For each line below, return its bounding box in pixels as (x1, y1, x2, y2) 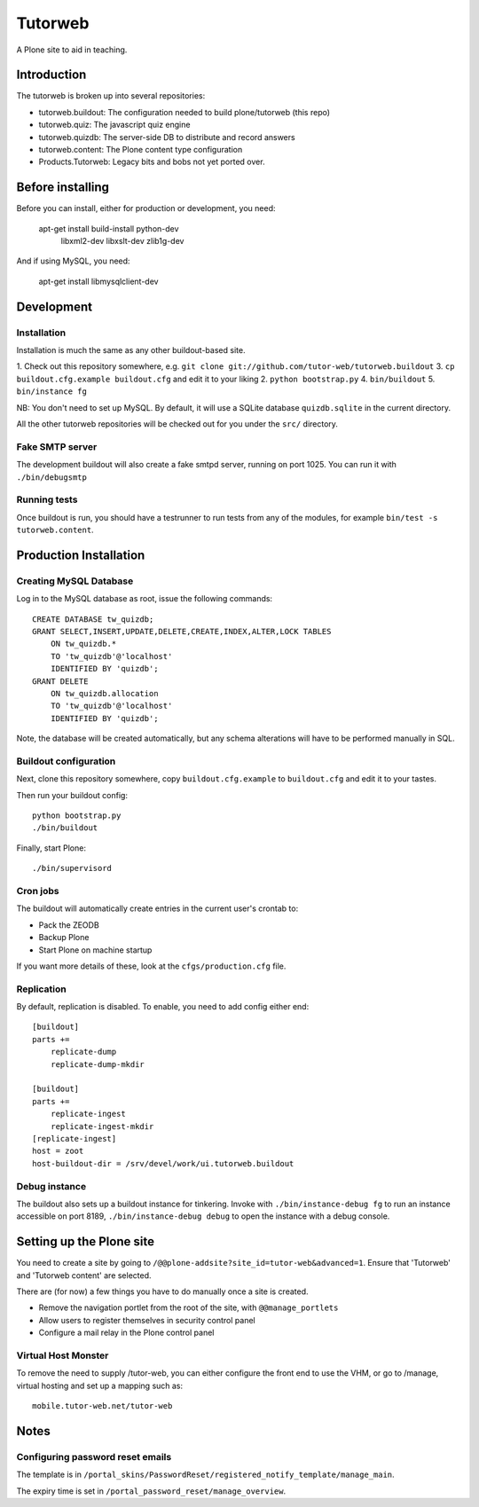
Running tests (16, 493, 78, 506)
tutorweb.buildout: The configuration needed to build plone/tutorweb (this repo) (38, 106, 331, 117)
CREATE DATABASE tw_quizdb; (32, 614, 154, 624)
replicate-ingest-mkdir (50, 1121, 154, 1131)
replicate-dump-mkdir (50, 1059, 145, 1069)
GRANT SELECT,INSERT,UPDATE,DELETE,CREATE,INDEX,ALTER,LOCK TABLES (32, 626, 332, 636)
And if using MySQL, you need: (16, 255, 130, 266)
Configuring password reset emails (16, 1450, 172, 1463)
